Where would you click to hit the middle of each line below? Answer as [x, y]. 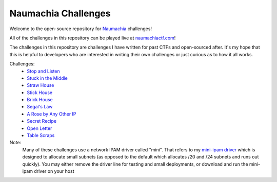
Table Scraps [41, 135]
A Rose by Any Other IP [52, 114]
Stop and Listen [43, 71]
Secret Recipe [42, 121]
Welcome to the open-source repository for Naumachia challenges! [81, 29]
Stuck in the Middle [47, 78]
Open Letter [39, 128]
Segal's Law [40, 107]
